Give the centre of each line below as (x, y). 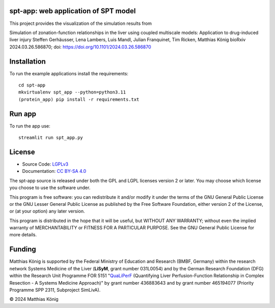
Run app (23, 114)
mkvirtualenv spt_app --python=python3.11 (72, 92)
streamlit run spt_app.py (51, 138)
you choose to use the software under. (50, 188)
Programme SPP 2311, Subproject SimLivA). (55, 290)
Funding (23, 249)
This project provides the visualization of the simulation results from (81, 23)
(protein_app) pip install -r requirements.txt (79, 99)
